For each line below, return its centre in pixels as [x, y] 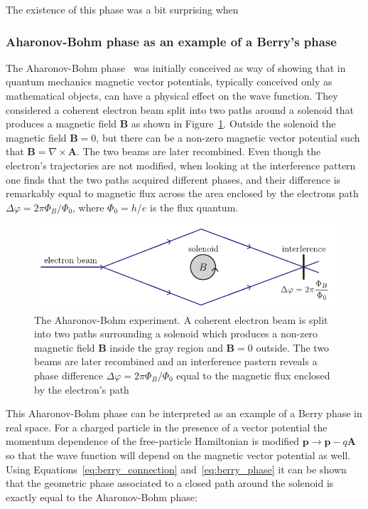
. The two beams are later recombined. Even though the [199, 151]
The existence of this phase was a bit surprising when [122, 9]
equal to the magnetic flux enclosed [253, 375]
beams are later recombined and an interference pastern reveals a [176, 361]
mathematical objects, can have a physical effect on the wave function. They [172, 95]
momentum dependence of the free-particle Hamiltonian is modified [153, 441]
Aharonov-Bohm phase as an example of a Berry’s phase [171, 41]
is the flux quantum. [194, 207]
